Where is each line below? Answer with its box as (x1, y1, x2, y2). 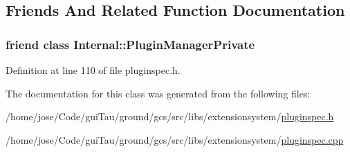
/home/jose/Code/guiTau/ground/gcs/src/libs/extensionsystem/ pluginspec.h (6, 109, 334, 124)
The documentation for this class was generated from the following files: (6, 86, 311, 100)
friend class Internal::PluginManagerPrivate (6, 35, 255, 53)
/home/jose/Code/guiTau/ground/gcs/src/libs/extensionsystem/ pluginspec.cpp (6, 132, 344, 146)
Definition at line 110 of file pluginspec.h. (6, 63, 181, 77)
